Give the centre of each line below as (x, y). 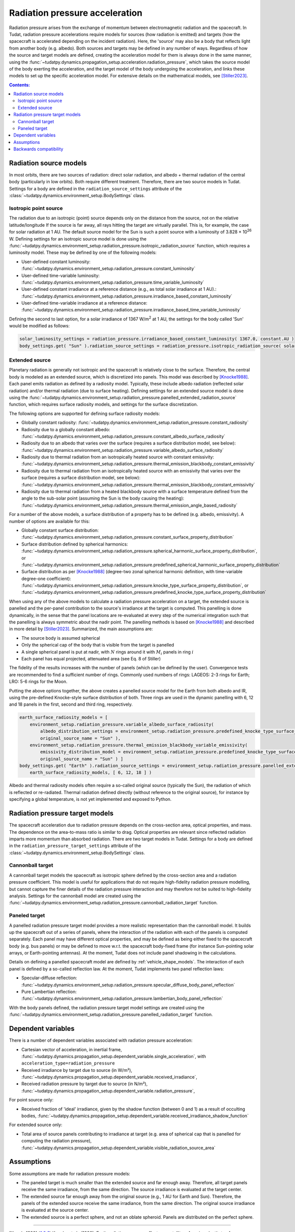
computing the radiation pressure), (57, 1141)
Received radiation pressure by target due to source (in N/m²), (85, 1084)
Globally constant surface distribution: (60, 530)
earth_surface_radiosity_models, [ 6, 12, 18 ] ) (91, 773)
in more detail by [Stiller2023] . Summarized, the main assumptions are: (81, 629)
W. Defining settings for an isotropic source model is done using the (78, 239)
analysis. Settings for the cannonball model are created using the (75, 896)
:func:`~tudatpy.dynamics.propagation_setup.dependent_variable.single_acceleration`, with (114, 1056)
